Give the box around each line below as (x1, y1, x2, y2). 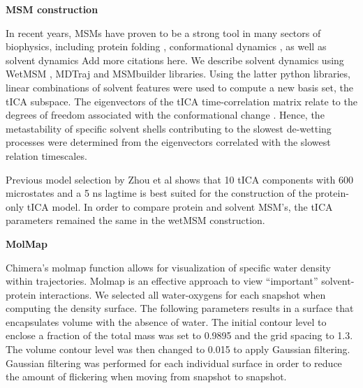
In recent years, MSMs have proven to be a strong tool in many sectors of (6, 25, 321, 40)
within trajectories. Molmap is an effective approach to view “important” (6, 274, 318, 288)
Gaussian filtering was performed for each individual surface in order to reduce (6, 355, 342, 370)
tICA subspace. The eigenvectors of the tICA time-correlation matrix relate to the (6, 94, 357, 108)
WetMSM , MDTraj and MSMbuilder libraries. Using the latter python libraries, (6, 66, 350, 81)
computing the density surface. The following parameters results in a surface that (6, 301, 354, 315)
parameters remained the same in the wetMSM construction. (6, 213, 265, 227)
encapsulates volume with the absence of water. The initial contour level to (6, 314, 327, 329)
